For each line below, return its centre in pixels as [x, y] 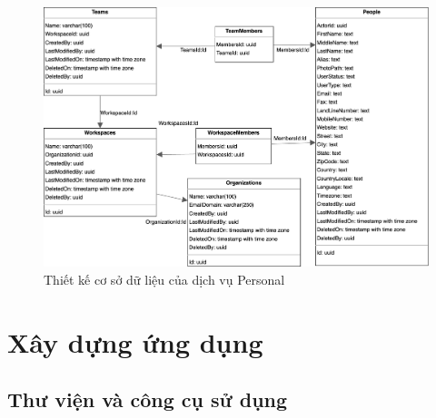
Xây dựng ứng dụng [135, 341]
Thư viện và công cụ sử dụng [148, 399]
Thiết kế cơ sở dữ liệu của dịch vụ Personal [164, 279]
